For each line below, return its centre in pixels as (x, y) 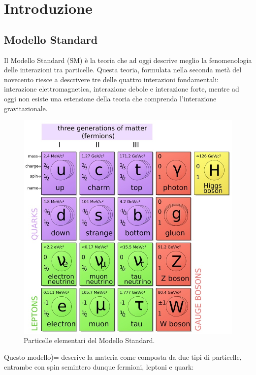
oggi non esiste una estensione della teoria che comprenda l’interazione (110, 98)
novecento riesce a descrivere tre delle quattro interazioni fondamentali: (111, 79)
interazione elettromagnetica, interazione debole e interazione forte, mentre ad (122, 89)
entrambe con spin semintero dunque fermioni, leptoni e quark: (99, 366)
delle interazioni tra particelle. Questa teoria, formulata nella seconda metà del (123, 70)
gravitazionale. (26, 108)
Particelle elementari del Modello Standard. (89, 340)
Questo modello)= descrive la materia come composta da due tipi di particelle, (123, 357)
